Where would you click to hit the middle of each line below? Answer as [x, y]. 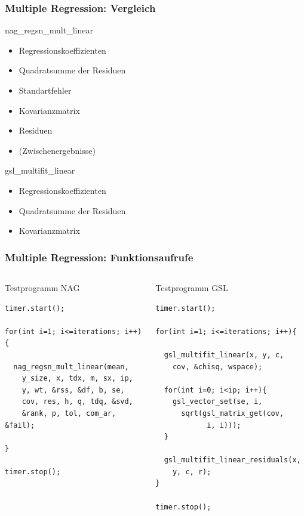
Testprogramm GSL [192, 287]
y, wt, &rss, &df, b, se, [73, 390]
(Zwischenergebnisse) [57, 150]
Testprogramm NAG [42, 287]
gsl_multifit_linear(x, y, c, [224, 355]
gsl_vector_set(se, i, [217, 402]
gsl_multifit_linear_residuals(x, [232, 460]
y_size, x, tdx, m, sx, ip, [77, 378]
